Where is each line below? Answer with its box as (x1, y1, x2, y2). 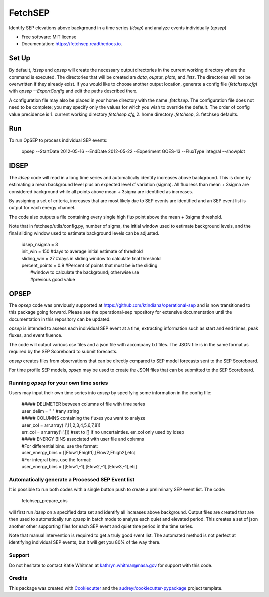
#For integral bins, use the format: (21, 456, 92, 463)
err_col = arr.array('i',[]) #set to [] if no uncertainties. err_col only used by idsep (21, 429, 184, 435)
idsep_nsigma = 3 (21, 241, 58, 247)
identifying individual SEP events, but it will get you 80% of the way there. (9, 539, 161, 545)
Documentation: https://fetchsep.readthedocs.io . (21, 41, 122, 47)
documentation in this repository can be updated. (9, 316, 111, 322)
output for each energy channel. (9, 205, 76, 211)
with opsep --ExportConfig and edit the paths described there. (9, 88, 138, 94)
